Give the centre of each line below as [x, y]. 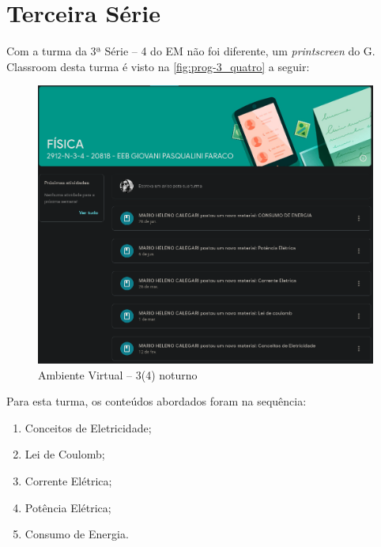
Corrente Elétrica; [68, 481]
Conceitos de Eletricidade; [88, 427]
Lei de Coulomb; [65, 454]
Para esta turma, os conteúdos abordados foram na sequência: [157, 401]
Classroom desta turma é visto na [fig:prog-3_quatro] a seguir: [158, 66]
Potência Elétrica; [68, 507]
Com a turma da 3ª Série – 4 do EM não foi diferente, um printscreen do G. [191, 51]
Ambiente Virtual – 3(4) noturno [118, 374]
